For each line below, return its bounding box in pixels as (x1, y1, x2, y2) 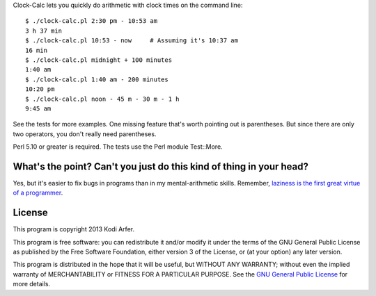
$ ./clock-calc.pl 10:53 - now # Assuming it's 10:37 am (25, 37, 238, 44)
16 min (25, 46, 48, 54)
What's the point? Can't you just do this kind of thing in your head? (13, 161, 309, 172)
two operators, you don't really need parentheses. (13, 129, 157, 138)
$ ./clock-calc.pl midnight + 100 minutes (25, 56, 173, 64)
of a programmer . (13, 188, 63, 197)
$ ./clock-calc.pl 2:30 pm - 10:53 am (25, 17, 158, 25)
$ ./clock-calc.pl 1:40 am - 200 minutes (25, 75, 169, 83)
